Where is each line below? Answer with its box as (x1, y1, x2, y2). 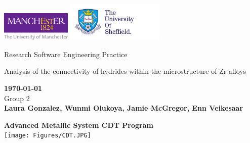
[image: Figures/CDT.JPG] (4, 132, 91, 139)
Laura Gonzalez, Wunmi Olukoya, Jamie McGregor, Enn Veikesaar (4, 103, 243, 113)
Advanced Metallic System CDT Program (4, 119, 153, 130)
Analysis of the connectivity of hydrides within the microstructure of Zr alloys (4, 66, 246, 76)
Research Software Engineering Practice (4, 49, 128, 59)
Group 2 (4, 92, 30, 103)
